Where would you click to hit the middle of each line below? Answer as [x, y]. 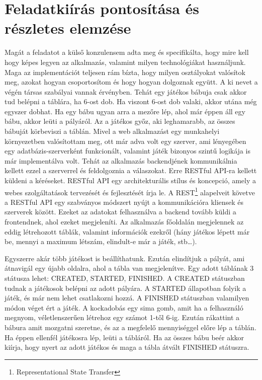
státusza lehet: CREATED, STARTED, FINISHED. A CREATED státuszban [125, 278]
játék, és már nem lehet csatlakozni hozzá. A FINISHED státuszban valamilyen [127, 298]
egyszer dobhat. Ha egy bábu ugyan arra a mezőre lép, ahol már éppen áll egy [125, 111]
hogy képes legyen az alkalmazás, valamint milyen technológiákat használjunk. [125, 62]
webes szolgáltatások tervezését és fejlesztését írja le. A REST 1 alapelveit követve [130, 191]
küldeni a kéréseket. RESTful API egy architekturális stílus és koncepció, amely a [130, 180]
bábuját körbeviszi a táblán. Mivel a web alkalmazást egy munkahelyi [112, 131]
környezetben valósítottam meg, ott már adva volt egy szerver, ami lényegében [125, 141]
